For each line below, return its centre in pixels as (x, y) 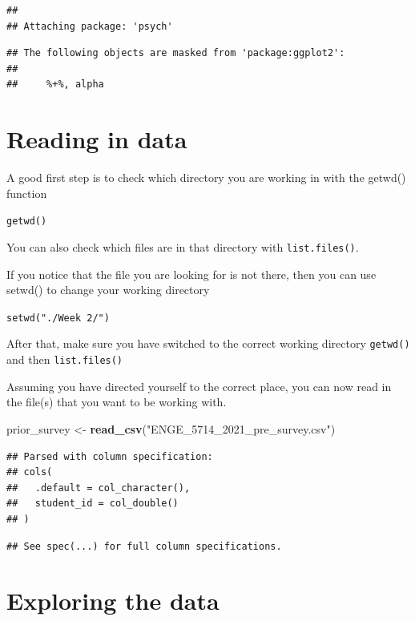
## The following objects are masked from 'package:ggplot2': (176, 53)
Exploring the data (113, 601)
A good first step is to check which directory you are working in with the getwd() (206, 177)
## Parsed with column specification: (110, 456)
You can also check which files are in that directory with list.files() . (183, 246)
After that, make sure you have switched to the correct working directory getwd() (208, 343)
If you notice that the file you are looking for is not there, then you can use (191, 274)
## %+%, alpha (55, 85)
